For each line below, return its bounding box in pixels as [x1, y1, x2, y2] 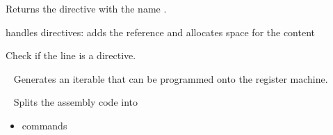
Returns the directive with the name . [6, 1, 167, 15]
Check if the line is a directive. [6, 48, 136, 63]
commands [22, 118, 67, 132]
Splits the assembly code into [13, 95, 138, 109]
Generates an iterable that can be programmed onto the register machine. [13, 71, 328, 86]
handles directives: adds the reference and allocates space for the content [6, 24, 316, 39]
